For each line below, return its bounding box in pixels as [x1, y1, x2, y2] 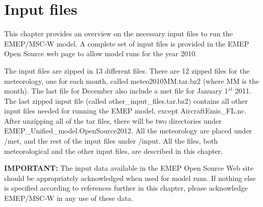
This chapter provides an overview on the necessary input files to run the [4, 28, 233, 39]
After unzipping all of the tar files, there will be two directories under [4, 115, 222, 126]
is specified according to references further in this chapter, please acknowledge [4, 182, 248, 193]
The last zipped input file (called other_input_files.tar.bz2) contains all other [4, 95, 248, 106]
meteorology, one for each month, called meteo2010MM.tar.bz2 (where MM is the [4, 75, 259, 86]
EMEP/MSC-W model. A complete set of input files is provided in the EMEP [4, 38, 249, 49]
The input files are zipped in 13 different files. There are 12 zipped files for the [4, 65, 250, 76]
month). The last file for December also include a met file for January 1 [4, 85, 228, 96]
